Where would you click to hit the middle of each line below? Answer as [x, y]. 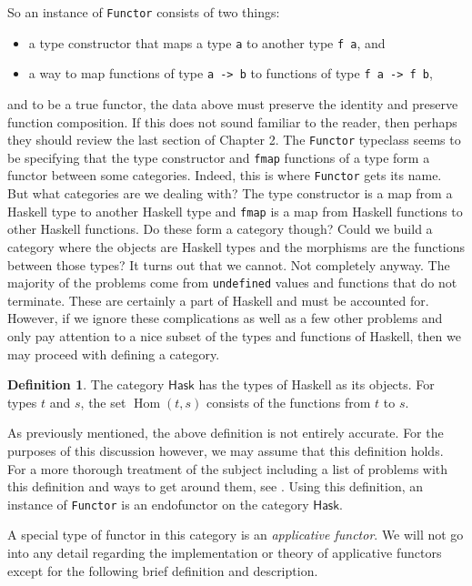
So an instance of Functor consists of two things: [144, 12]
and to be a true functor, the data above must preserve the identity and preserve [233, 103]
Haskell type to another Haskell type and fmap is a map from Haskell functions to [235, 211]
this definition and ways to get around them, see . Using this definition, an [216, 486]
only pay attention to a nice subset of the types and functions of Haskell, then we [234, 336]
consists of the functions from [289, 402]
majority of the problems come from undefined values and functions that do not [232, 283]
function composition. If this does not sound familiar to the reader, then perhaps [232, 121]
